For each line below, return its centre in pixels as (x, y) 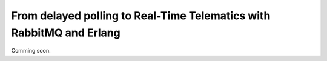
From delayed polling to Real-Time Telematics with (141, 16)
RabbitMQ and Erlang (66, 33)
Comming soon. (31, 51)
